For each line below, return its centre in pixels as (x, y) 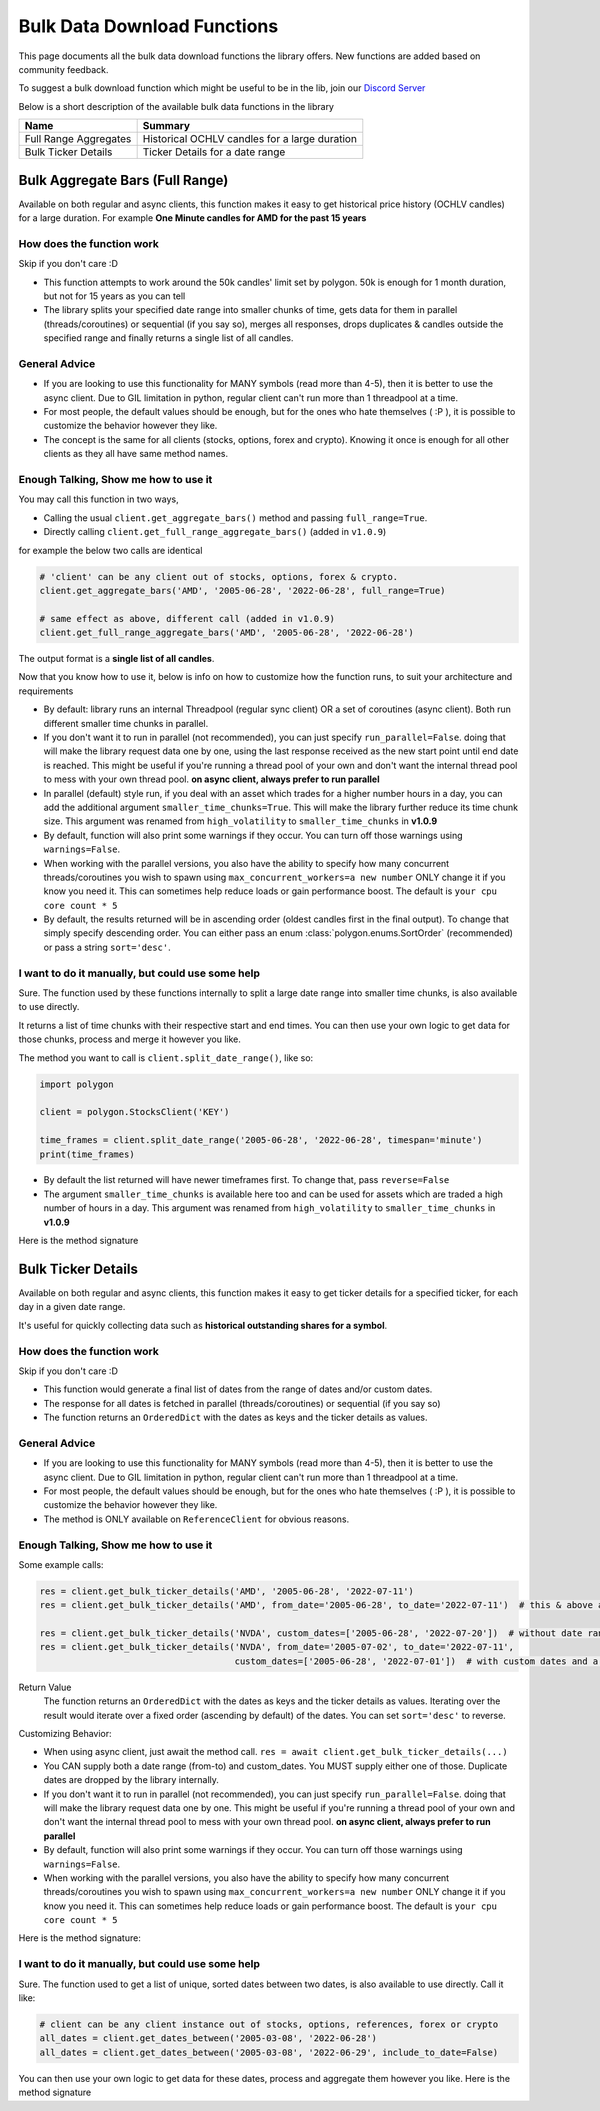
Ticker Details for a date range (214, 152)
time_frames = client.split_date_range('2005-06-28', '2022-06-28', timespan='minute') (261, 1140)
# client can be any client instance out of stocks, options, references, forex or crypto (269, 2024)
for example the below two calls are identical (110, 550)
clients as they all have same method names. (136, 454)
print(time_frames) (87, 1154)
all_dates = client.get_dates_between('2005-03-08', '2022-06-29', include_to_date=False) (269, 2052)
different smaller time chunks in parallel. (126, 723)
